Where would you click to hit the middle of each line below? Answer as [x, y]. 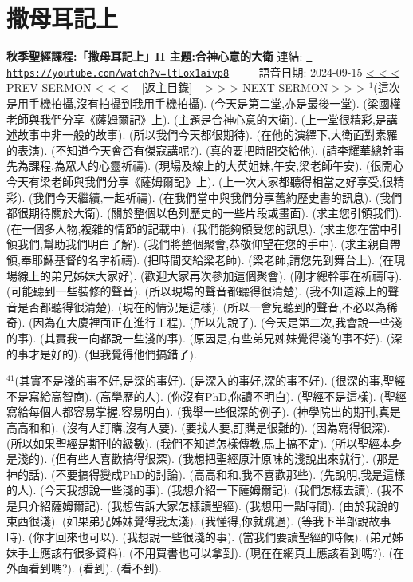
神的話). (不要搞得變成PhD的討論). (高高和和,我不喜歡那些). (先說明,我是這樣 [206, 474]
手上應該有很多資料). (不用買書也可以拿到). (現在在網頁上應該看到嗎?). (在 [210, 552]
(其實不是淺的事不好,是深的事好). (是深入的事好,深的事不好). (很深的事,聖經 [210, 380]
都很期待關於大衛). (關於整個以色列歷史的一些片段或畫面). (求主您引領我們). [205, 213]
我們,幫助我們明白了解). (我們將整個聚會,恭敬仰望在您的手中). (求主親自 [203, 244]
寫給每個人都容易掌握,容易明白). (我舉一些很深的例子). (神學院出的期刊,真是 [204, 412]
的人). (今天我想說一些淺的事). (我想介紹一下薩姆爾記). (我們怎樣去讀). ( [194, 490]
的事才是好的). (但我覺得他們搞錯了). [102, 353]
